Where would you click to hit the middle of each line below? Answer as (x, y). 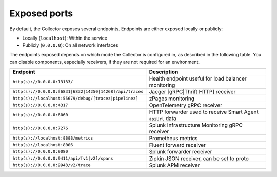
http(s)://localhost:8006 (43, 145)
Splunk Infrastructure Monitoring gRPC (196, 125)
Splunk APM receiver (174, 165)
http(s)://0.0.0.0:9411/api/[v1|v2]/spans (63, 158)
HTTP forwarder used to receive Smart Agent (204, 112)
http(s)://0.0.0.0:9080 (40, 151)
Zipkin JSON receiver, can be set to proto (199, 158)
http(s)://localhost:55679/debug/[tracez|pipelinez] (75, 98)
